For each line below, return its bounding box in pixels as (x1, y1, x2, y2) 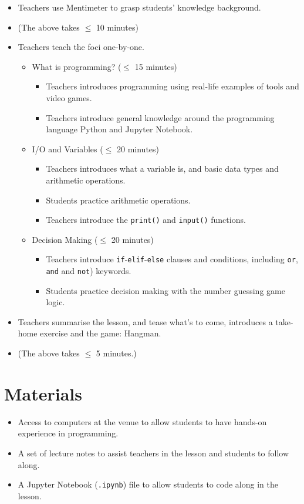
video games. (46, 91, 92, 104)
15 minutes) (134, 60, 177, 72)
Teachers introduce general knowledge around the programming (46, 111, 275, 124)
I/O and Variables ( (32, 142, 103, 155)
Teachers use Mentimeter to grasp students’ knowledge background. (18, 1, 261, 13)
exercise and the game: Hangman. (40, 327, 161, 339)
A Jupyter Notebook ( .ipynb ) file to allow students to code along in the (18, 478, 278, 490)
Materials (4, 381, 83, 405)
